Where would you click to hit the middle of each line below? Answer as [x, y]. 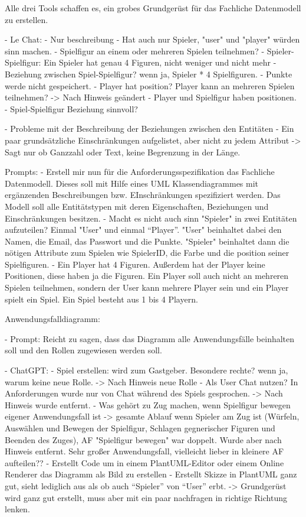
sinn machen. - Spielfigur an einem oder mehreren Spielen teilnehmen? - [135, 51]
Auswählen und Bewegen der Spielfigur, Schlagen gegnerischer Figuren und [140, 428]
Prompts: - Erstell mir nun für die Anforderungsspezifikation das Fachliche [140, 172]
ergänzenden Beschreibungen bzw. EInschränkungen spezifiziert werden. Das [143, 195]
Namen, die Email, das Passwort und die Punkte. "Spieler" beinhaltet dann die [147, 241]
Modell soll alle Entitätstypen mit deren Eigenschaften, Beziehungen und [137, 206]
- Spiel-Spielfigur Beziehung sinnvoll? [71, 108]
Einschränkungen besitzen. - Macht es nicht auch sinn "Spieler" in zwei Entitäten [151, 218]
